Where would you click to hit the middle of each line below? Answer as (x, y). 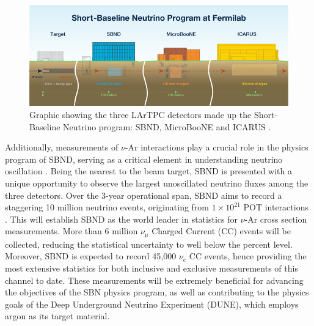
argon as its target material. (57, 316)
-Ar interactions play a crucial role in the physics (217, 147)
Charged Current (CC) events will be (221, 231)
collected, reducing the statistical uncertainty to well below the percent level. (149, 244)
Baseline (45, 126)
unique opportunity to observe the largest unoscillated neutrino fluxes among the (157, 183)
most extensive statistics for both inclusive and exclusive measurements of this (152, 268)
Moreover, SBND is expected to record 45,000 (91, 256)
